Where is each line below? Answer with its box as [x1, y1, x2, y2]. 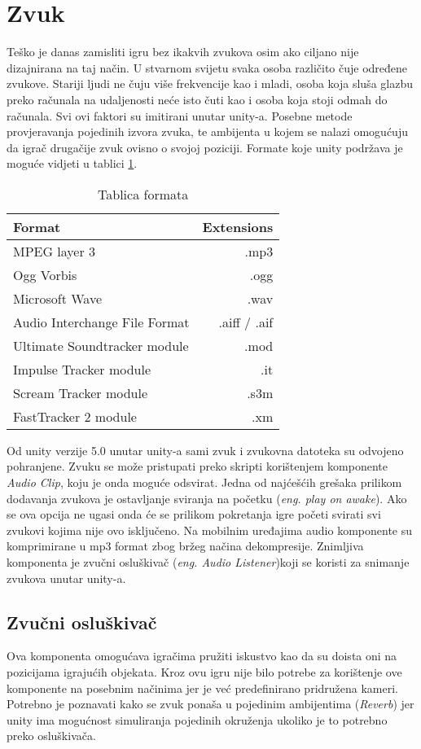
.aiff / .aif [218, 312, 274, 331]
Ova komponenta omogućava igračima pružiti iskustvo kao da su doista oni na [7, 647, 397, 664]
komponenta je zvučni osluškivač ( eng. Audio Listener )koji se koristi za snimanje [7, 554, 410, 571]
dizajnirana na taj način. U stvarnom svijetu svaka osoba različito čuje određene [7, 59, 408, 76]
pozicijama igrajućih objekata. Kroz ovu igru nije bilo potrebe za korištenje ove [7, 664, 402, 681]
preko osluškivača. [7, 727, 96, 744]
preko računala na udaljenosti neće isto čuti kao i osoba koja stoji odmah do [7, 90, 388, 107]
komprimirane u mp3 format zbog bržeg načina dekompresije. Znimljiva [7, 537, 364, 554]
